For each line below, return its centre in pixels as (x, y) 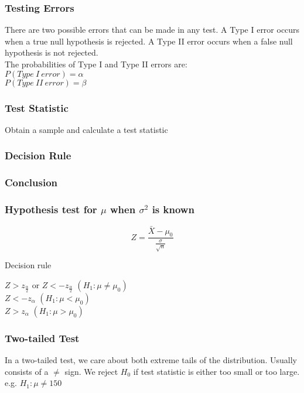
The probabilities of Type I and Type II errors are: (96, 64)
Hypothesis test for (51, 209)
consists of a (27, 371)
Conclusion (31, 182)
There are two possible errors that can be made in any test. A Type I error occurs (152, 30)
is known (173, 209)
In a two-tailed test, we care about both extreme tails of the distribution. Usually (151, 360)
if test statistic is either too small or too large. (216, 371)
